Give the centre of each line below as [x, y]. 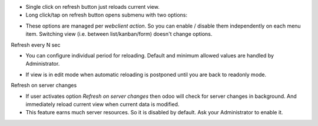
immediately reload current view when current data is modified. [102, 104]
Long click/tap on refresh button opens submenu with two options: [107, 15]
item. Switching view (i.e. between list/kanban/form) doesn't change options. [119, 34]
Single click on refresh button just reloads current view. [93, 7]
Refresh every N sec [36, 45]
